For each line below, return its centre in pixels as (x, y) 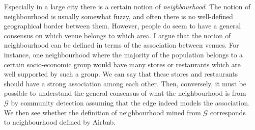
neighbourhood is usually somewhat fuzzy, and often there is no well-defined (119, 16)
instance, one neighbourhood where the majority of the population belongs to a (124, 54)
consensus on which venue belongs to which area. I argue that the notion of (117, 35)
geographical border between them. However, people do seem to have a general (123, 26)
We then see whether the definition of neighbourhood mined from (102, 112)
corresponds (228, 112)
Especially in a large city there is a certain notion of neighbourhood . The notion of (127, 6)
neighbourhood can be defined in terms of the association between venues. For (122, 45)
